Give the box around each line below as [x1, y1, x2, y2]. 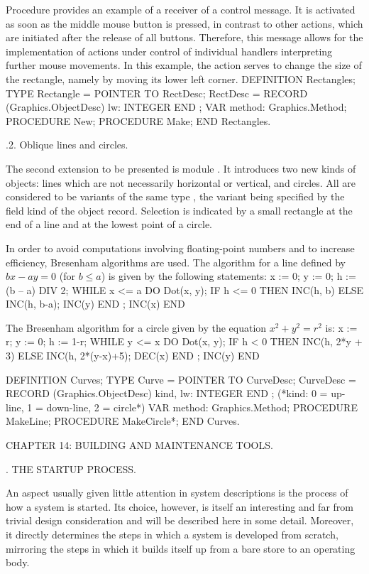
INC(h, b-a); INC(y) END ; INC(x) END [6, 296, 185, 311]
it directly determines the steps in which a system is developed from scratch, [6, 527, 338, 541]
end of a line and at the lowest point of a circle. [6, 217, 212, 232]
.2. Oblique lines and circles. [6, 137, 128, 152]
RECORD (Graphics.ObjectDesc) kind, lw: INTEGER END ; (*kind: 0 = [6, 386, 328, 401]
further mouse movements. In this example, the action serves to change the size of [6, 58, 362, 72]
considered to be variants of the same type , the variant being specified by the [6, 189, 345, 204]
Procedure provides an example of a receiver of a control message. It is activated [6, 2, 356, 16]
